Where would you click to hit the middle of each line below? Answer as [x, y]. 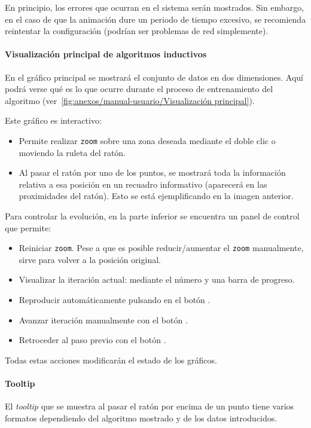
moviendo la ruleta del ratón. [72, 152]
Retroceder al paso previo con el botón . [92, 340]
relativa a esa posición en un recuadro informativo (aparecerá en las [143, 184]
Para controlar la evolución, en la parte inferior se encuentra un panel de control [152, 215]
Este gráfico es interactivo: [53, 120]
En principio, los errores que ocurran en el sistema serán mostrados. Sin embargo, [155, 7]
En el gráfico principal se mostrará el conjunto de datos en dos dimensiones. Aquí [154, 77]
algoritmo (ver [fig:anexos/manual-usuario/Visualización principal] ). [130, 100]
